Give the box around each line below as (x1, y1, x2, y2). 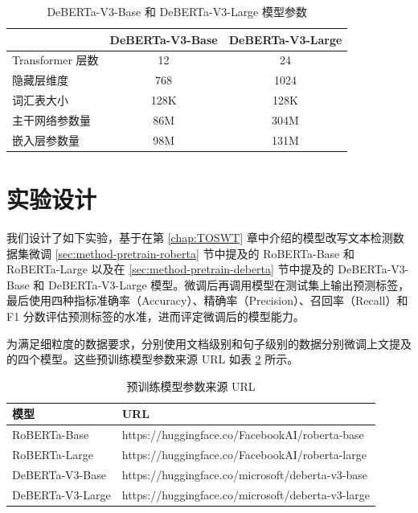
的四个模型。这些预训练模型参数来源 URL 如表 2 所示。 (6, 351, 299, 367)
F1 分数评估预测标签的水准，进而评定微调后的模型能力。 (6, 308, 305, 324)
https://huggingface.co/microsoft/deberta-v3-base (121, 466, 367, 482)
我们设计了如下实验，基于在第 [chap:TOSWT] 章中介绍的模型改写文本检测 (6, 229, 393, 246)
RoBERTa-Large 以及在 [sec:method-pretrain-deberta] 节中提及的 (6, 261, 334, 277)
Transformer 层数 (12, 51, 99, 68)
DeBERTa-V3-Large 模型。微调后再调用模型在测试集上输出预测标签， (47, 276, 410, 293)
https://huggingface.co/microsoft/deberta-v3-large (121, 486, 371, 503)
